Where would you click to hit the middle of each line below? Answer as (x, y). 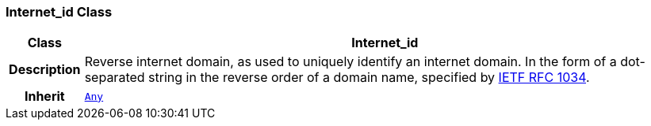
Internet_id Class (59, 12)
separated (115, 78)
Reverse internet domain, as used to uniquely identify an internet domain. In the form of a (350, 62)
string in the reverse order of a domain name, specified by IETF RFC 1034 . (369, 78)
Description (45, 70)
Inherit (44, 96)
